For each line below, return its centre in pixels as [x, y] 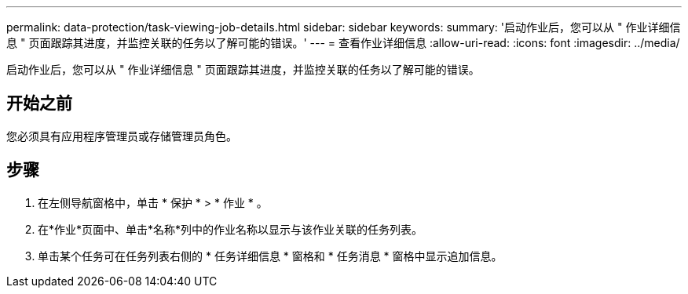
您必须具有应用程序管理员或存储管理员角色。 [122, 136]
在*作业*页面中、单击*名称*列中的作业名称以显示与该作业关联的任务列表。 [231, 229]
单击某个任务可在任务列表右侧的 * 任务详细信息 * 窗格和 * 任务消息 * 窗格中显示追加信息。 [270, 256]
